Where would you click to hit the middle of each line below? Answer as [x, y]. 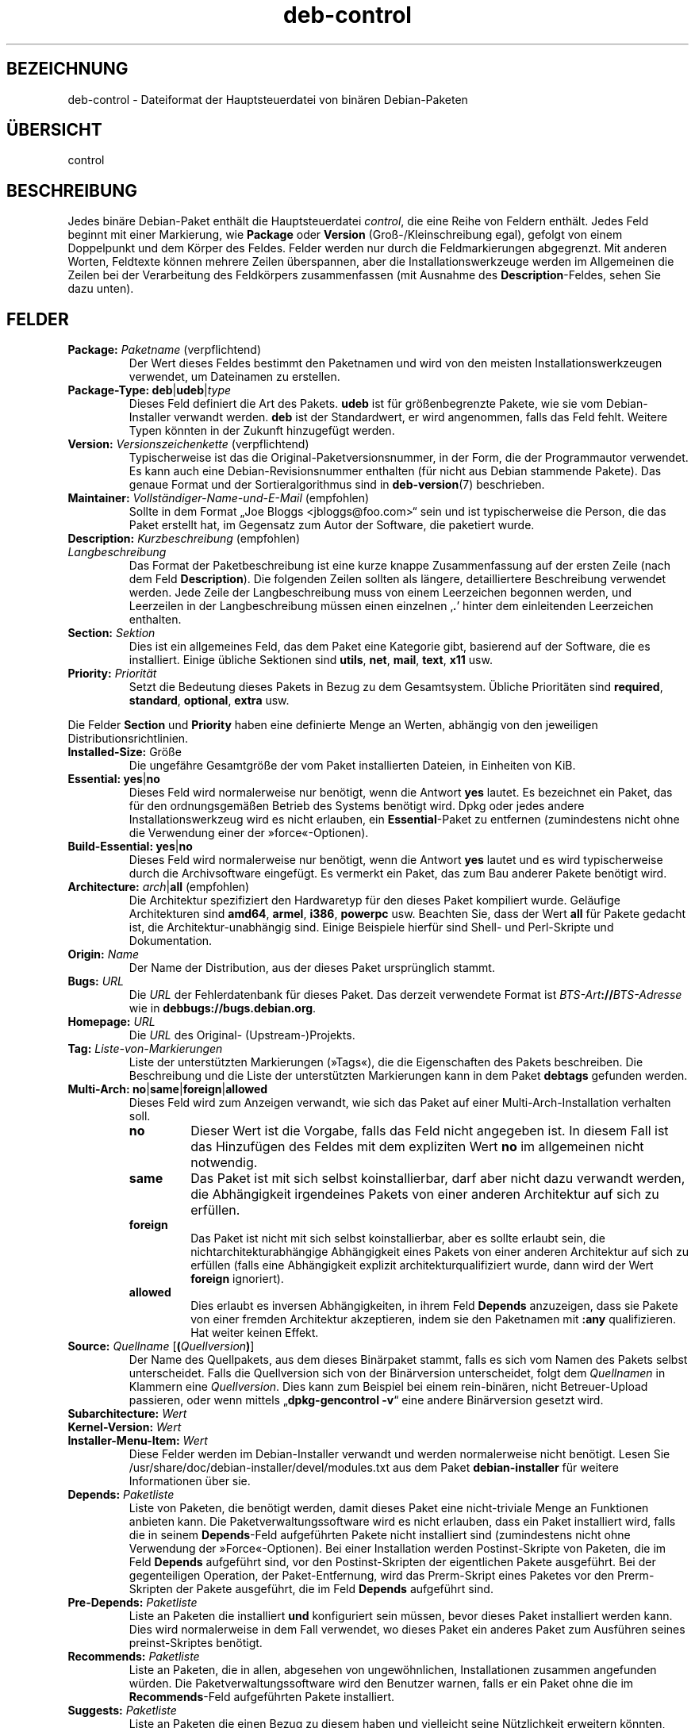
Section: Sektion [111, 633]
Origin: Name [104, 954]
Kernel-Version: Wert [125, 1427]
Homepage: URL [111, 1022]
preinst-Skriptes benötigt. [196, 1643]
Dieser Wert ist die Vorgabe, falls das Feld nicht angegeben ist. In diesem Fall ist [430, 1131]
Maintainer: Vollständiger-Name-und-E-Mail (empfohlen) [219, 498]
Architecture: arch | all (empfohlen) [159, 887]
